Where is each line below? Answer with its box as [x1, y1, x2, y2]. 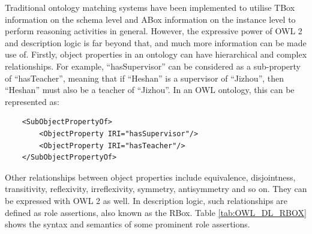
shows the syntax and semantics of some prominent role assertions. [5, 218, 250, 230]
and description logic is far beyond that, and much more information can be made [5, 36, 307, 49]
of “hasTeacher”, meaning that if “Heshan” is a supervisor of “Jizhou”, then [5, 71, 284, 84]
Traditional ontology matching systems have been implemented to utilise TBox [5, 1, 295, 13]
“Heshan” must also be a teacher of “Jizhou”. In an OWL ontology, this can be [5, 83, 295, 96]
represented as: [5, 95, 59, 107]
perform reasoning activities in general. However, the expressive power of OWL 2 [5, 25, 302, 37]
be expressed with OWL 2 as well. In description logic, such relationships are [5, 194, 288, 206]
